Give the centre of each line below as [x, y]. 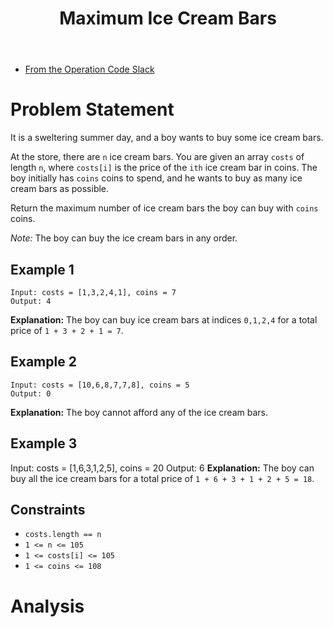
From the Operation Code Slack [89, 69]
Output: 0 [31, 393]
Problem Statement [92, 109]
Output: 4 [31, 301]
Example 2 [43, 362]
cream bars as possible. [60, 189]
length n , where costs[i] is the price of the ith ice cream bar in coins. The [164, 168]
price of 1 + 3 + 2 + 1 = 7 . [67, 330]
